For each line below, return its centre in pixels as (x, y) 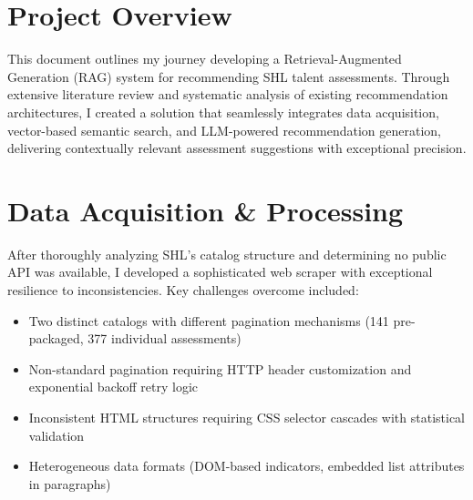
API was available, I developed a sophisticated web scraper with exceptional (220, 272)
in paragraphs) (70, 483)
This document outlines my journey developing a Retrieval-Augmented (205, 59)
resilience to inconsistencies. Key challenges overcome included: (183, 290)
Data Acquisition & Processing (206, 210)
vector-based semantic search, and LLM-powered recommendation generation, (224, 130)
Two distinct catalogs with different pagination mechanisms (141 (209, 320)
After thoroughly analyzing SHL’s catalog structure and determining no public (227, 254)
